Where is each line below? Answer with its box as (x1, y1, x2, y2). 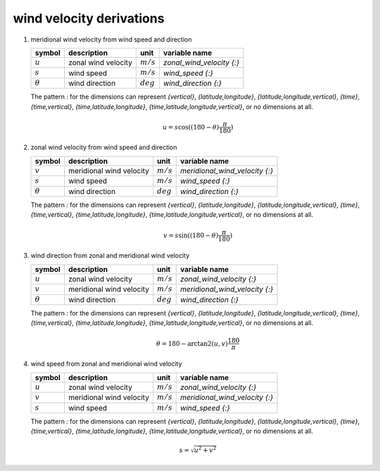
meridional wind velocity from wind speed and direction (30, 35, 192, 44)
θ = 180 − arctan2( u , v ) (156, 339, 228, 348)
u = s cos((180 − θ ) (162, 123, 220, 131)
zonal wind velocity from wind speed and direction (30, 143, 177, 151)
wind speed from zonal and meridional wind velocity (30, 360, 182, 368)
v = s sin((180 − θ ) (163, 231, 219, 239)
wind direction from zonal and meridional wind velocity (30, 251, 190, 260)
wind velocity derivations (13, 11, 165, 26)
